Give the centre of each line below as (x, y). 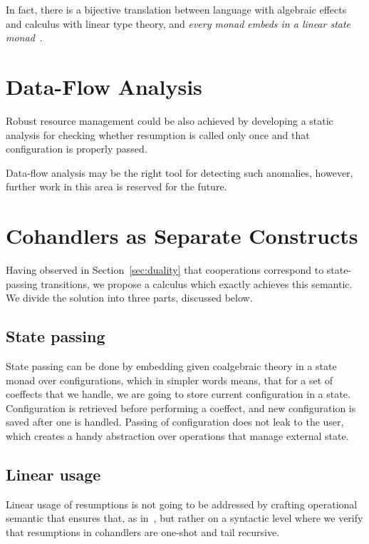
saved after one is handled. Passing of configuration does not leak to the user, (175, 422)
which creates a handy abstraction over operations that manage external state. (177, 435)
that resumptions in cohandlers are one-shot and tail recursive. (143, 532)
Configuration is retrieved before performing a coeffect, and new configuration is (181, 407)
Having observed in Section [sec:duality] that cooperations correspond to (165, 270)
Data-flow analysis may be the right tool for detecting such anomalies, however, (180, 172)
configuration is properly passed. (77, 149)
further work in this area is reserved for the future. (116, 186)
